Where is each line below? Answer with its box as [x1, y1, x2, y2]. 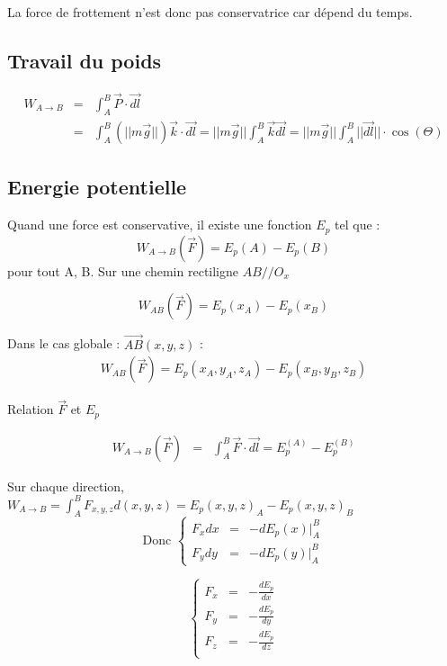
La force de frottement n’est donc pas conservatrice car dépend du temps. [7, 3, 413, 21]
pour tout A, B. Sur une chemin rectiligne [7, 261, 238, 280]
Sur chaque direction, [7, 476, 124, 495]
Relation [7, 400, 54, 418]
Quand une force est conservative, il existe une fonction [7, 215, 312, 234]
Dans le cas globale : [7, 334, 121, 353]
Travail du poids [7, 46, 162, 74]
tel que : [335, 215, 380, 234]
